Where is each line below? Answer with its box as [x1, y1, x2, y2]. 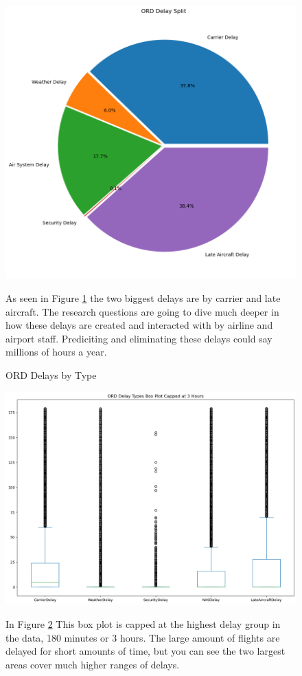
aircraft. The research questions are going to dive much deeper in [5, 304, 279, 318]
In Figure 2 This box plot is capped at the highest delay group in [5, 616, 281, 631]
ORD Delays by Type [5, 368, 97, 382]
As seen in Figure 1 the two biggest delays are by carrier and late [5, 291, 281, 305]
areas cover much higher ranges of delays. [5, 657, 180, 671]
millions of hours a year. [5, 345, 107, 359]
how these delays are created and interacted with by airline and [5, 318, 273, 332]
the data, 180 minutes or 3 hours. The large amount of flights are [5, 630, 280, 644]
